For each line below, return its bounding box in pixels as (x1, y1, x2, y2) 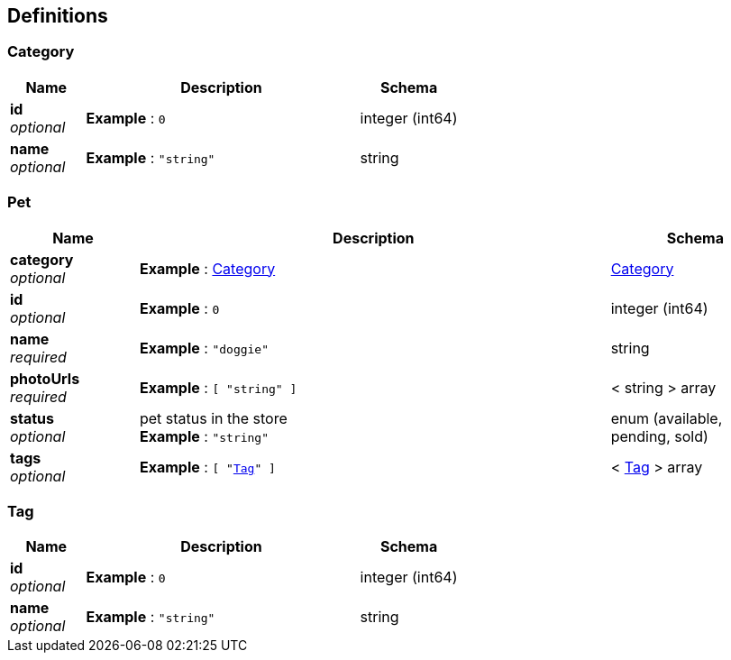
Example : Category (139, 259, 276, 278)
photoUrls (10, 369, 80, 388)
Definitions (7, 5, 108, 27)
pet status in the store (139, 408, 288, 427)
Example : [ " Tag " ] (139, 457, 276, 476)
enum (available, (610, 408, 723, 427)
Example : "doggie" (139, 338, 270, 357)
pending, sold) (610, 426, 708, 445)
